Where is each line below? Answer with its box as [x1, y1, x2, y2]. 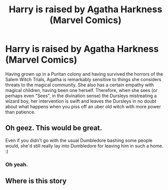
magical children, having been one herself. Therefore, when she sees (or [5, 87, 158, 93]
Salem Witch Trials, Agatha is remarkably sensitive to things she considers [5, 76, 161, 82]
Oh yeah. [5, 161, 29, 168]
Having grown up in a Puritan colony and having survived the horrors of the [5, 70, 163, 77]
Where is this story [5, 177, 67, 185]
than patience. [5, 109, 36, 115]
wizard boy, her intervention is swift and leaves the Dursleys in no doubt [5, 98, 157, 104]
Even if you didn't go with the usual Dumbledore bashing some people [5, 137, 153, 144]
